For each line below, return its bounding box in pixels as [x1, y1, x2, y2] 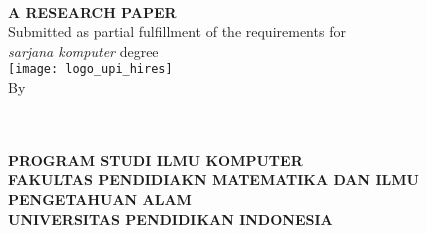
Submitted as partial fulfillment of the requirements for [8, 21, 346, 42]
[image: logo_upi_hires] [8, 62, 173, 77]
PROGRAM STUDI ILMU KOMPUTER [8, 149, 303, 170]
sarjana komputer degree [8, 40, 159, 61]
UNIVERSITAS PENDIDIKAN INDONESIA [8, 208, 333, 229]
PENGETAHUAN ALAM [8, 189, 192, 209]
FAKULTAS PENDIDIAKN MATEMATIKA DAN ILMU [8, 169, 419, 190]
